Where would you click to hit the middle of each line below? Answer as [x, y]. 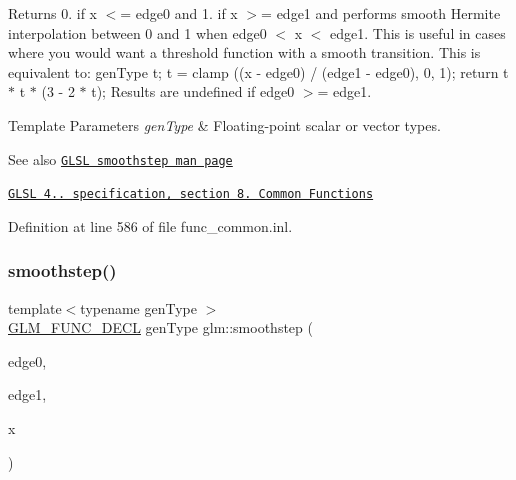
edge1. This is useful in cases [418, 32]
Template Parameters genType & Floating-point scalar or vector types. [224, 124]
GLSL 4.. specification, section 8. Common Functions [191, 194]
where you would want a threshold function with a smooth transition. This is [244, 52]
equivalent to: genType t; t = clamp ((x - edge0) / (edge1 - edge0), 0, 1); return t [258, 71]
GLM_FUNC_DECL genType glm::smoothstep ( [160, 327]
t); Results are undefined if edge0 [193, 91]
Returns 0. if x [52, 13]
